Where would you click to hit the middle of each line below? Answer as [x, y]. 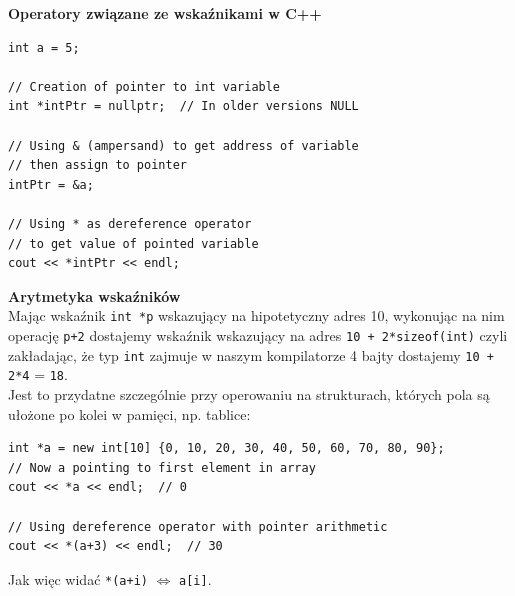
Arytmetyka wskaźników [94, 295]
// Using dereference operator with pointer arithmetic [198, 526]
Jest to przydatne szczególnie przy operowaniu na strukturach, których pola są [249, 393]
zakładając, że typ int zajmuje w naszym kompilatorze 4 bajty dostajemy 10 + [251, 354]
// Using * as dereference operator [130, 223]
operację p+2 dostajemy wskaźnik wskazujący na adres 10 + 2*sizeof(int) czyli [258, 334]
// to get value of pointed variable [133, 243]
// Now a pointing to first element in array [162, 467]
